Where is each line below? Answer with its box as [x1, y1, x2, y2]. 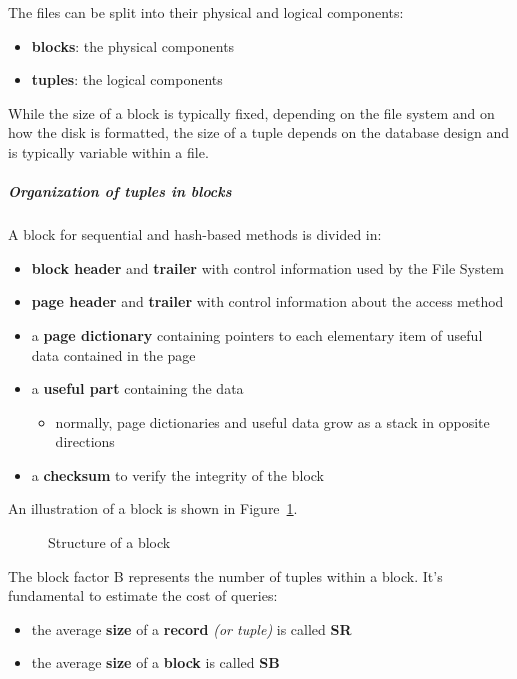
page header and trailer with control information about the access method [31, 291, 504, 312]
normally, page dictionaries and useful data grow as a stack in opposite [55, 411, 490, 432]
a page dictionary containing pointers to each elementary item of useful [31, 324, 483, 345]
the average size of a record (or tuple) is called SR [31, 618, 352, 639]
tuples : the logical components [31, 69, 223, 90]
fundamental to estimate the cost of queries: [8, 585, 278, 606]
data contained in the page [31, 344, 196, 365]
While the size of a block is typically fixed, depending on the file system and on [8, 102, 495, 123]
